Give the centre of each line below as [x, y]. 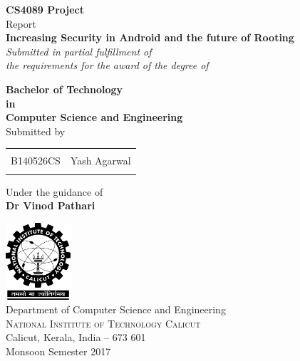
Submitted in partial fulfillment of [79, 51]
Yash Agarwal [100, 161]
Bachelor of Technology [64, 89]
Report [21, 23]
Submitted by [36, 131]
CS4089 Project [45, 9]
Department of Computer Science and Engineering [116, 309]
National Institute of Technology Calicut [103, 323]
